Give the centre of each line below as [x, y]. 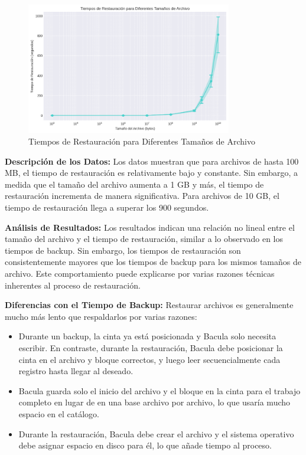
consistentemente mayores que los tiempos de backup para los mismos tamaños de [153, 262]
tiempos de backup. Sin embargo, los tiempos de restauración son [123, 250]
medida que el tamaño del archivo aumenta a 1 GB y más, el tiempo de [134, 184]
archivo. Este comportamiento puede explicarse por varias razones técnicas [140, 273]
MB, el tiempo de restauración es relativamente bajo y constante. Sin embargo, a [151, 173]
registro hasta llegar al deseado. [76, 371]
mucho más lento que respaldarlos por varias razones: [101, 316]
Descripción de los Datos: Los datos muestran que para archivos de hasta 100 [152, 161]
